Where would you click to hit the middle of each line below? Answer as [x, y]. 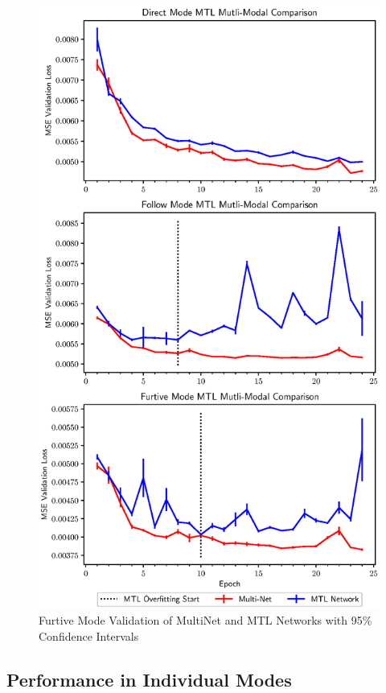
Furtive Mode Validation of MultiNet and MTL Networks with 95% [205, 620]
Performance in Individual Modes [149, 679]
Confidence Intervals [89, 635]
